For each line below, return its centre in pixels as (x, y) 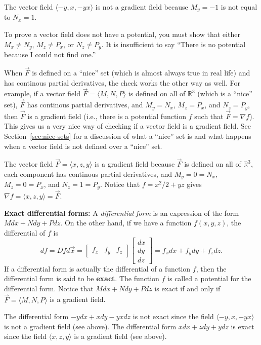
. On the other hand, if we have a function (126, 223)
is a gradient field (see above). (120, 336)
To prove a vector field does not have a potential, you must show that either (122, 34)
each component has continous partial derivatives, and (88, 174)
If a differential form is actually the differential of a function (97, 268)
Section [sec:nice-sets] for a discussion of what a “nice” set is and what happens (128, 136)
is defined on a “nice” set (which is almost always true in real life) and (141, 72)
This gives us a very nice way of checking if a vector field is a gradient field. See (128, 126)
